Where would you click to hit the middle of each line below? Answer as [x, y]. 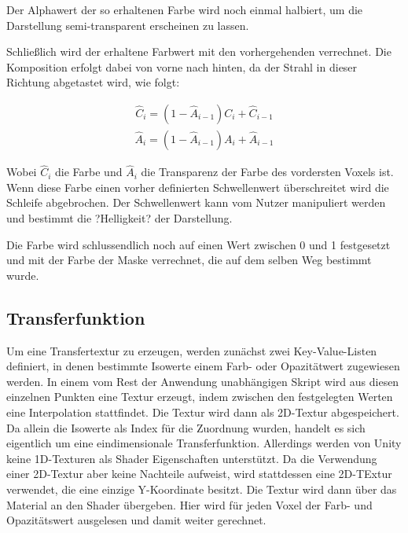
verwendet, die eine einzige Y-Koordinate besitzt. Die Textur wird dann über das [202, 489]
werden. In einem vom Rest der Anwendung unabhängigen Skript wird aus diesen [203, 381]
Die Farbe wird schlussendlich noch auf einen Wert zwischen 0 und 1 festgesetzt [198, 244]
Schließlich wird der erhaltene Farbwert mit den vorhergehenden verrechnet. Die [199, 51]
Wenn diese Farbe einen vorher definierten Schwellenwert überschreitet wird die [198, 187]
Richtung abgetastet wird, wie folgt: [93, 82]
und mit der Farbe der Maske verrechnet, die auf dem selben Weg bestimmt [189, 260]
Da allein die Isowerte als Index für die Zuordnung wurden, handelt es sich [186, 427]
